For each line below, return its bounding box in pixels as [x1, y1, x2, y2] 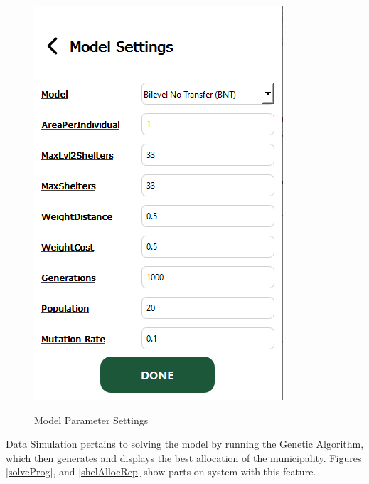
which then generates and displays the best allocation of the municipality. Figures [6, 450, 362, 465]
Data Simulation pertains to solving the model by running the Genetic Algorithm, [6, 436, 364, 451]
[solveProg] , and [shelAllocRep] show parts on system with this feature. [6, 464, 316, 479]
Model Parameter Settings [34, 412, 149, 427]
